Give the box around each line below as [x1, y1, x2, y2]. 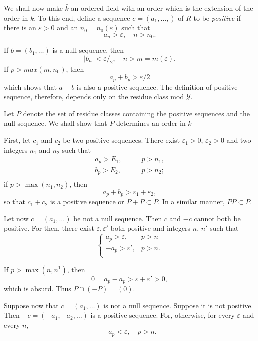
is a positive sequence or [50, 196, 124, 207]
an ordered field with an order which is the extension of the [71, 3, 253, 13]
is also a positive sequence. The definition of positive [76, 81, 238, 92]
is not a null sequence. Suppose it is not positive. [103, 300, 253, 310]
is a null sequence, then [52, 45, 124, 55]
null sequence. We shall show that [4, 118, 107, 128]
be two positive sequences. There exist [63, 135, 180, 145]
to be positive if [193, 12, 241, 23]
